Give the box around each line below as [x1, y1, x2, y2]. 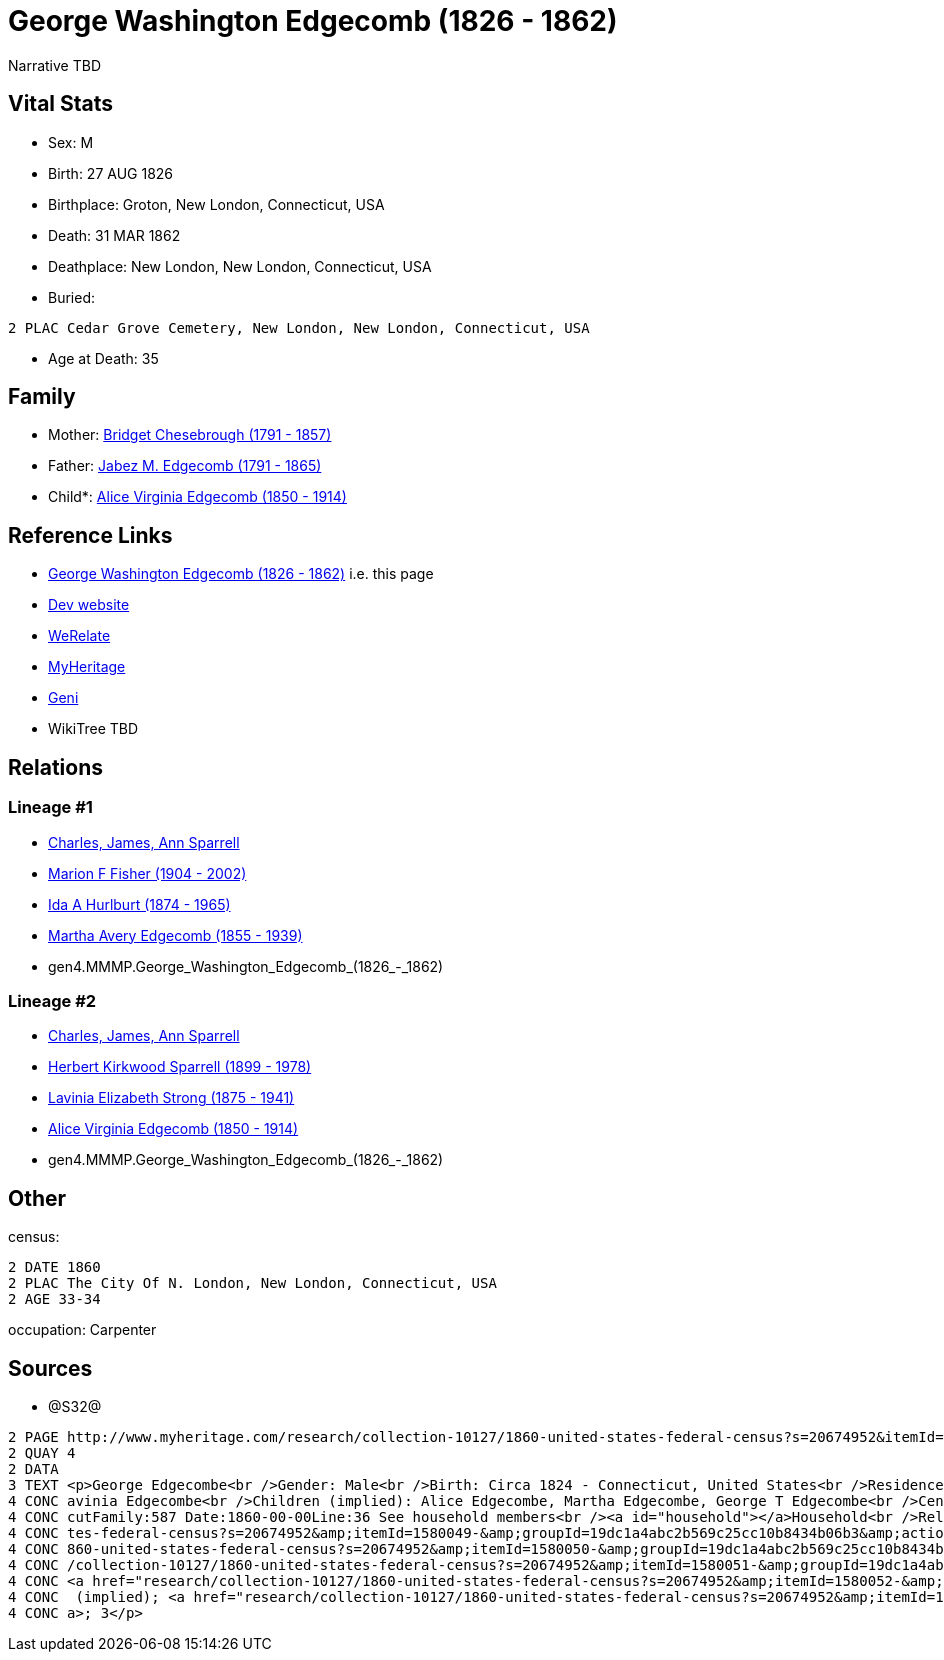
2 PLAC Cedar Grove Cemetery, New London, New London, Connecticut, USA [8, 319, 590, 336]
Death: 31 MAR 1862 [48, 226, 181, 244]
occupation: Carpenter [8, 1321, 157, 1339]
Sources [8, 1355, 93, 1381]
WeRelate [48, 627, 111, 645]
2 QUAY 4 [8, 1444, 76, 1461]
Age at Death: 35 [48, 349, 159, 367]
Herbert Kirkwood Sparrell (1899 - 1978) [48, 1058, 312, 1076]
